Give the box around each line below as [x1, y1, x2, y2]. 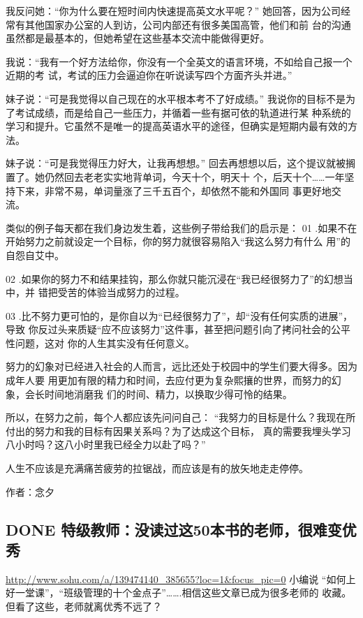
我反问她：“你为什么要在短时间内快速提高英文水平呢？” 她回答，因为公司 [6, 3, 341, 17]
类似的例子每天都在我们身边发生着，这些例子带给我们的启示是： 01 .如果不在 [6, 220, 357, 235]
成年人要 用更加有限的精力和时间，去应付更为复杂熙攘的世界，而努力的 [6, 373, 332, 388]
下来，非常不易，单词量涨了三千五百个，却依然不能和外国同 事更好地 [15, 183, 332, 198]
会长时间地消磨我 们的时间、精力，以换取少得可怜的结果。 [24, 386, 292, 401]
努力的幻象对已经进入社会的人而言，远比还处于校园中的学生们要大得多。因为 [6, 359, 357, 374]
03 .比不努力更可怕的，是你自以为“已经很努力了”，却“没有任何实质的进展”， [6, 308, 353, 323]
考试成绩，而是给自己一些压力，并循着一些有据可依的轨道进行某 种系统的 [15, 105, 351, 119]
